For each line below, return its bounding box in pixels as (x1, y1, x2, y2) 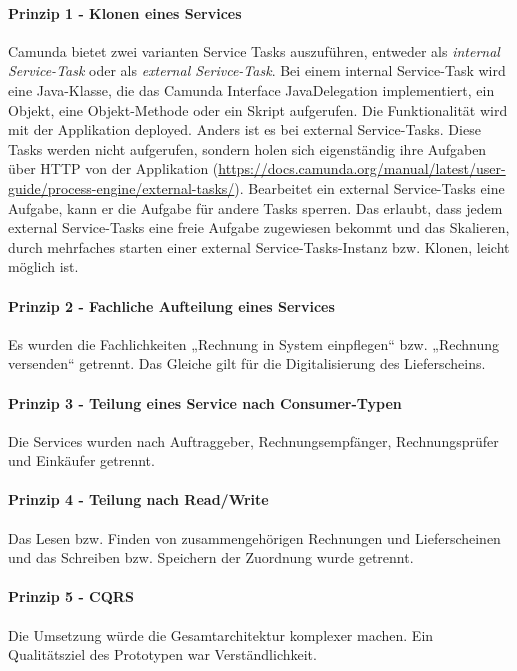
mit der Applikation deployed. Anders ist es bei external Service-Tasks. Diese (8, 119, 481, 140)
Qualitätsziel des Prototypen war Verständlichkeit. (8, 644, 317, 665)
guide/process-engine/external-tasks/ (8, 177, 235, 198)
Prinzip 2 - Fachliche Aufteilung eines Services (8, 295, 335, 316)
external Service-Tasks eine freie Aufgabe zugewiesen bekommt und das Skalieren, (8, 217, 510, 238)
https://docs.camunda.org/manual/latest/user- (218, 158, 506, 179)
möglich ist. (8, 256, 79, 277)
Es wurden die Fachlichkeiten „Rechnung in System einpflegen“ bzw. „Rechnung (8, 333, 499, 354)
